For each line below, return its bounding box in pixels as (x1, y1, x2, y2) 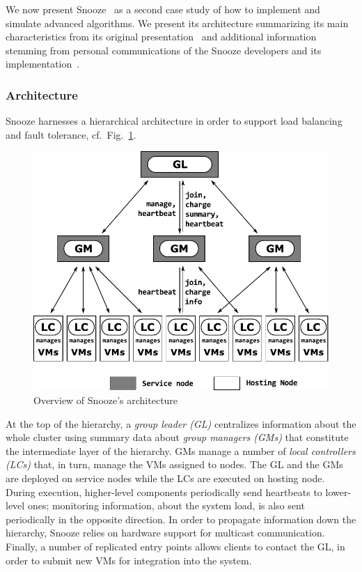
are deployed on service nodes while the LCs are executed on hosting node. (6, 471, 325, 486)
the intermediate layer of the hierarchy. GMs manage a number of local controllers (6, 443, 356, 458)
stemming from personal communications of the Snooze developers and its (6, 42, 322, 57)
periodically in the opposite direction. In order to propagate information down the (6, 511, 356, 526)
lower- (325, 484, 352, 499)
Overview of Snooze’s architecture (33, 393, 178, 408)
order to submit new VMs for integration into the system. (6, 552, 252, 567)
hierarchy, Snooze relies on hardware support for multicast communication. (6, 525, 325, 540)
